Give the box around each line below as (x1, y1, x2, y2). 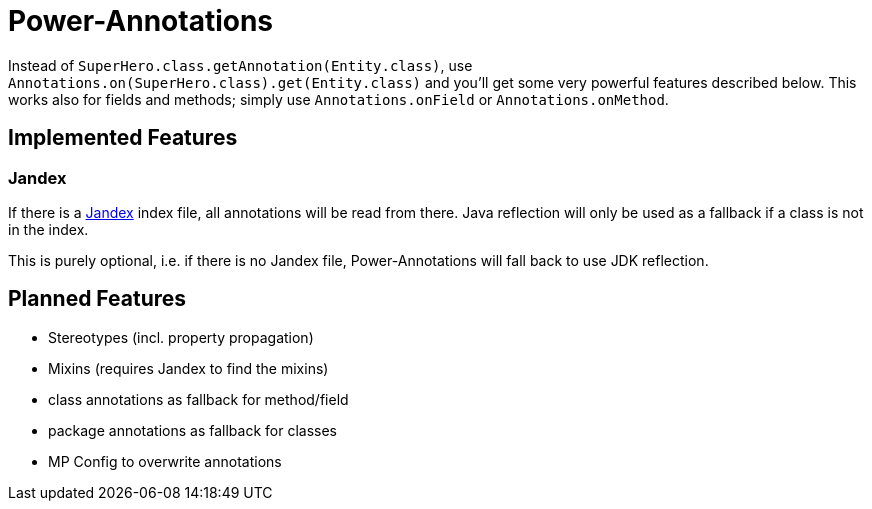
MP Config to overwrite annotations (48, 452, 282, 470)
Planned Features (8, 286, 187, 312)
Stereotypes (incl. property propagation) (48, 328, 314, 346)
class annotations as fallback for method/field (48, 390, 349, 408)
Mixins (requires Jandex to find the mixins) (48, 359, 329, 377)
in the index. (8, 220, 89, 238)
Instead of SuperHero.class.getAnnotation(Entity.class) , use (8, 56, 473, 74)
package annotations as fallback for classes (48, 421, 338, 439)
